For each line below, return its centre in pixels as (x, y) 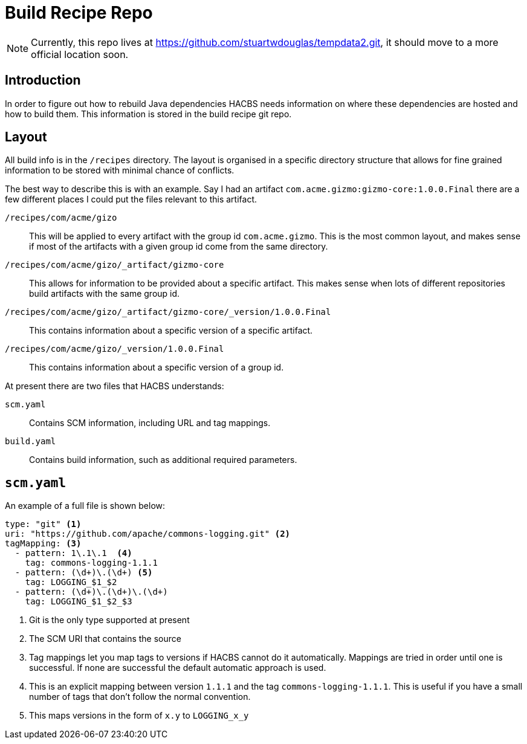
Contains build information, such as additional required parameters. (163, 460)
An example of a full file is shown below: (85, 506)
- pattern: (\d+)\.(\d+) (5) (84, 573)
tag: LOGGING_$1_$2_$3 (79, 602)
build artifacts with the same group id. (105, 294)
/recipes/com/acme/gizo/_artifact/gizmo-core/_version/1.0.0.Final (168, 312)
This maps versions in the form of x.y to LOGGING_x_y (139, 716)
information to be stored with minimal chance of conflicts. (120, 170)
